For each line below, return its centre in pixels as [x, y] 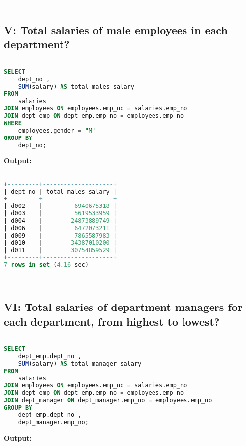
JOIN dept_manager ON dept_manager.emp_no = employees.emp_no [108, 400]
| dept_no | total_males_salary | [61, 191]
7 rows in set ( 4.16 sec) [46, 265]
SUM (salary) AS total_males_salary [76, 86]
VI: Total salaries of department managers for [123, 307]
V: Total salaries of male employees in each [116, 29]
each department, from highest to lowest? [112, 321]
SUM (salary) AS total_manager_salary [80, 363]
